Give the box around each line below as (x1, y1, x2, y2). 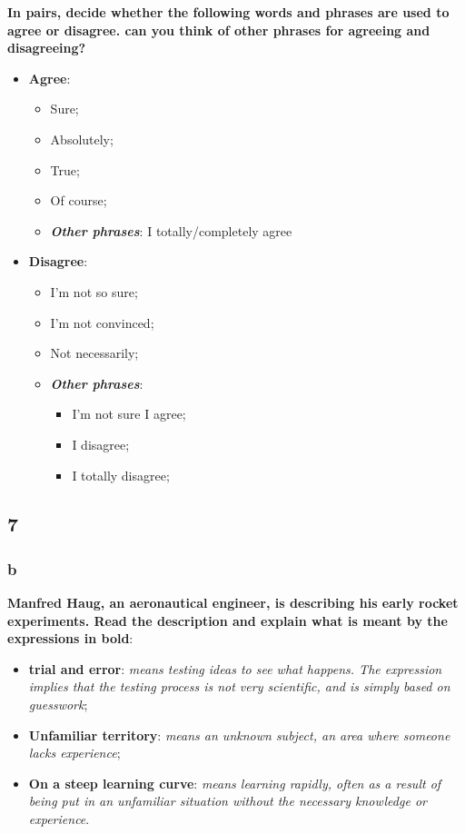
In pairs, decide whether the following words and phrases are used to (7, 3, 450, 21)
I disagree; (72, 434, 130, 453)
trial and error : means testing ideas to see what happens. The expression (28, 659, 442, 678)
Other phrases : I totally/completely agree (50, 221, 292, 240)
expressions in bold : (7, 629, 134, 648)
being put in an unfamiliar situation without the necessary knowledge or (28, 791, 427, 810)
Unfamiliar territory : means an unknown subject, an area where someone (28, 725, 450, 744)
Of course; (50, 191, 107, 210)
